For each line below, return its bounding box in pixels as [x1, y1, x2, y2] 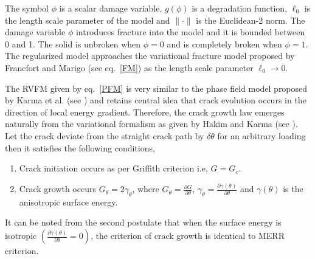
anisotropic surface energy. [19, 195, 118, 208]
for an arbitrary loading [217, 129, 306, 142]
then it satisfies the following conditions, [5, 141, 155, 154]
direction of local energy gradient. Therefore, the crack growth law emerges [5, 105, 285, 118]
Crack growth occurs [19, 182, 96, 195]
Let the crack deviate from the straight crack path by [5, 129, 204, 142]
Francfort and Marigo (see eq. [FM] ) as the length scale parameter [5, 61, 254, 74]
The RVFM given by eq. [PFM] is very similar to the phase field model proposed [5, 81, 308, 94]
